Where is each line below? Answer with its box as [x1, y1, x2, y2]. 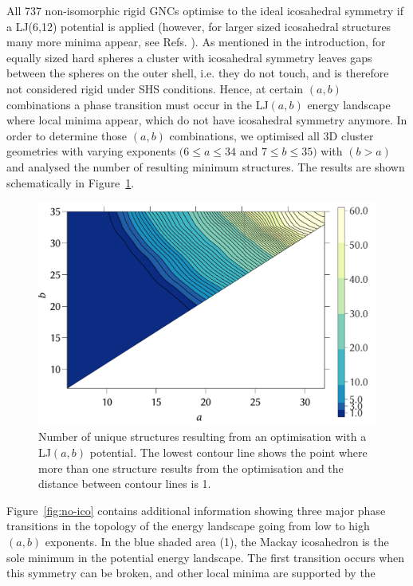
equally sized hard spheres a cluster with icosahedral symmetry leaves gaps [6, 49, 372, 65]
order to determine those [6, 127, 128, 144]
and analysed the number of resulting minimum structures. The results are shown [6, 158, 405, 175]
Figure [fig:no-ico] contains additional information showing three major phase [6, 501, 386, 518]
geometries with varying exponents [6, 143, 176, 159]
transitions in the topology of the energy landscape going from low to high [6, 517, 370, 534]
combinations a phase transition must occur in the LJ [6, 96, 269, 112]
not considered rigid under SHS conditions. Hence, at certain [6, 80, 304, 96]
